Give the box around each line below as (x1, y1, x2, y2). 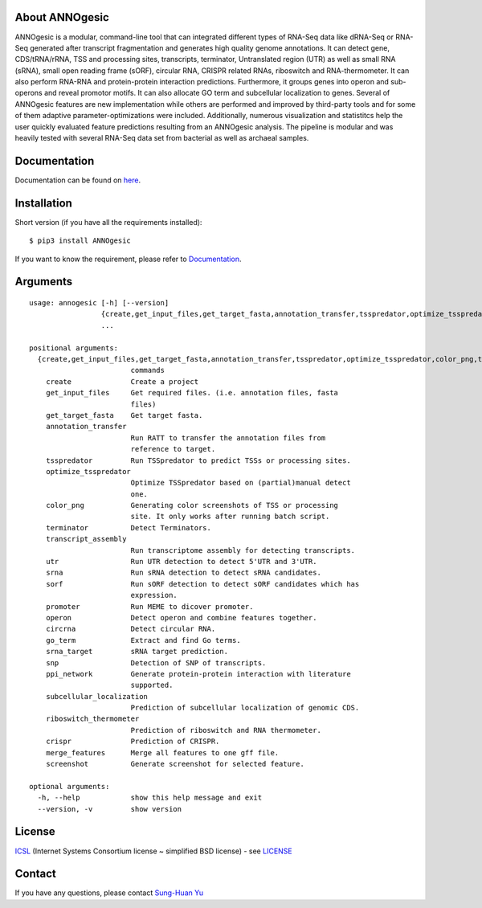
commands (130, 366, 165, 375)
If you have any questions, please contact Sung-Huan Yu (14, 888, 204, 898)
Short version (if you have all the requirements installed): (14, 217, 202, 227)
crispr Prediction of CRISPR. (45, 737, 220, 746)
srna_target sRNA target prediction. (45, 647, 229, 656)
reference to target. (130, 444, 216, 454)
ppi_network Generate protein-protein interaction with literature (45, 669, 351, 678)
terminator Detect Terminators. (45, 523, 212, 532)
